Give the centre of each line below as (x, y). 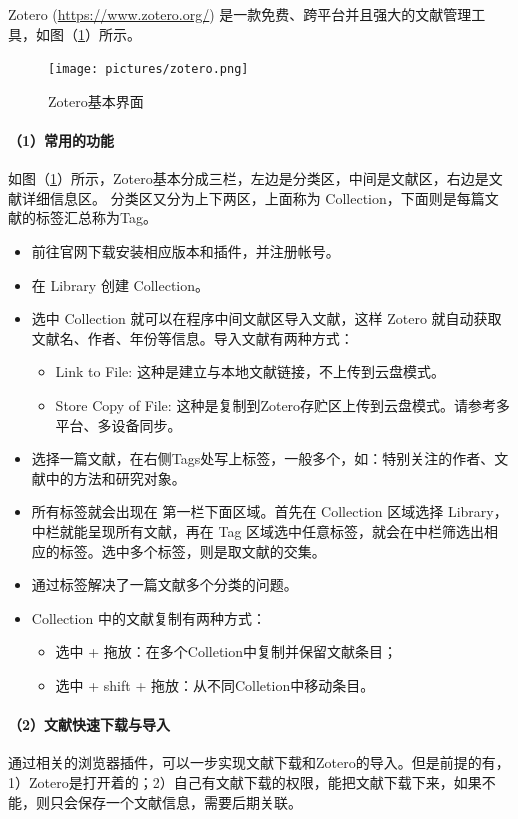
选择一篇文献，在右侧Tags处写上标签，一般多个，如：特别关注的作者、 (263, 458)
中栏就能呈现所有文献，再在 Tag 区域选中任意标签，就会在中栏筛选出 (258, 530)
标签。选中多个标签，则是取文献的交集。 (192, 550)
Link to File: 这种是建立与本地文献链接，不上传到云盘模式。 (250, 371)
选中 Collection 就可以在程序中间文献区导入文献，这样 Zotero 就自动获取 (266, 318)
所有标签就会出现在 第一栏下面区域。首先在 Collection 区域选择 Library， (269, 511)
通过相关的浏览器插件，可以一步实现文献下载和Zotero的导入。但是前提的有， (259, 762)
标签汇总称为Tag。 (96, 217)
